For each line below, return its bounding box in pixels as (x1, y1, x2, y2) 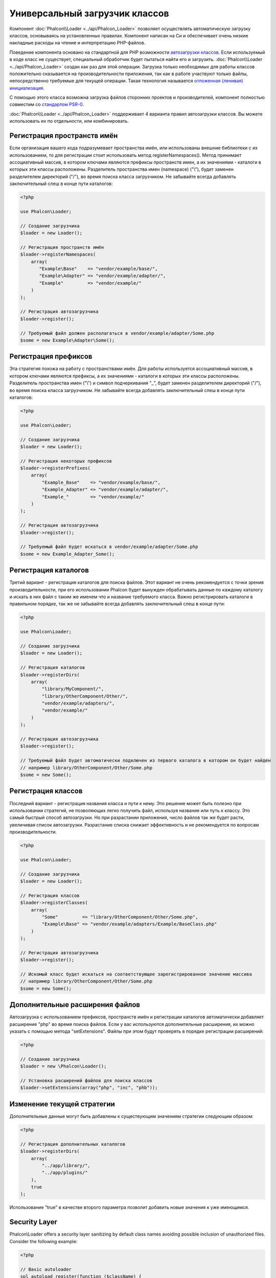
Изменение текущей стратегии (9, 1100, 115, 1108)
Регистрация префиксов (9, 352, 93, 361)
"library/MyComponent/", (41, 686, 104, 692)
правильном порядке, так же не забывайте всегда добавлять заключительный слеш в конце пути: (9, 601, 225, 607)
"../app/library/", (41, 1162, 90, 1168)
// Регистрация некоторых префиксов (20, 458, 112, 464)
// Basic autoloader (20, 1266, 72, 1272)
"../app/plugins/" (41, 1170, 88, 1176)
